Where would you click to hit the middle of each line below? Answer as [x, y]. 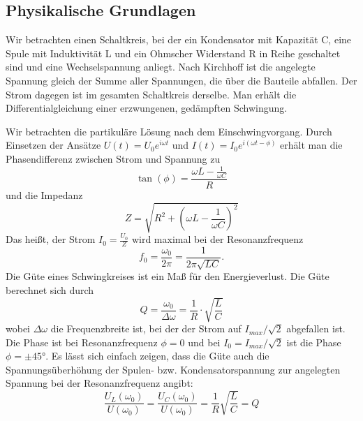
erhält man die [311, 145]
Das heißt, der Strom [51, 239]
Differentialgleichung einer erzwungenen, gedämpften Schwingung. [147, 108]
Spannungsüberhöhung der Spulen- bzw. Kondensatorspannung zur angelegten [173, 369]
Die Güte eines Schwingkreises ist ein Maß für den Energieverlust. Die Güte [168, 276]
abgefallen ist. [316, 328]
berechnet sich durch [50, 289]
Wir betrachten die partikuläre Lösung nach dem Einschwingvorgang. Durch [169, 131]
